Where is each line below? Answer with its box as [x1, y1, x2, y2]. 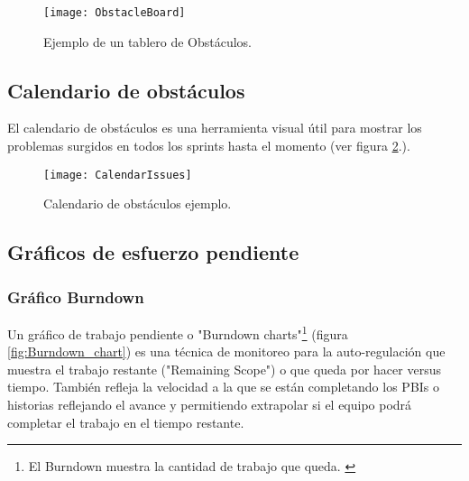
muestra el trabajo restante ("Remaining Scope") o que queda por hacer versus [7, 359, 441, 378]
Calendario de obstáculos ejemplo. [43, 194, 232, 213]
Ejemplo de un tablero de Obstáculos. [43, 32, 253, 51]
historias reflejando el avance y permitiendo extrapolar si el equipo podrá [7, 394, 412, 413]
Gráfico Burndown [7, 285, 144, 308]
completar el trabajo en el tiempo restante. [7, 412, 244, 431]
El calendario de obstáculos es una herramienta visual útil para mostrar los [7, 118, 422, 137]
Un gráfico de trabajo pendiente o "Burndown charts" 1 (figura [7, 321, 348, 343]
